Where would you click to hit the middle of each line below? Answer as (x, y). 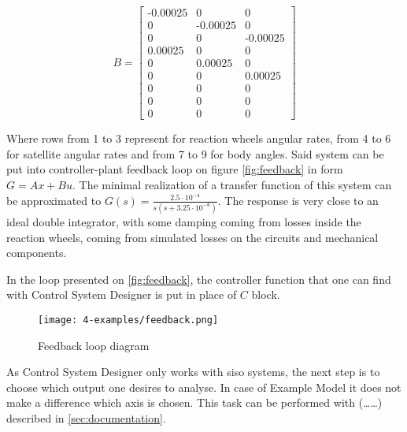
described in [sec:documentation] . (86, 418)
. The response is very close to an (298, 200)
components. (37, 253)
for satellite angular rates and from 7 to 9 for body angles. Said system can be (195, 153)
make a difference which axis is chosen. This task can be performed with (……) (194, 402)
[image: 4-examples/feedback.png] (128, 320)
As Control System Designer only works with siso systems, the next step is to (193, 372)
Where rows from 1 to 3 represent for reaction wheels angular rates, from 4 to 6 (199, 138)
